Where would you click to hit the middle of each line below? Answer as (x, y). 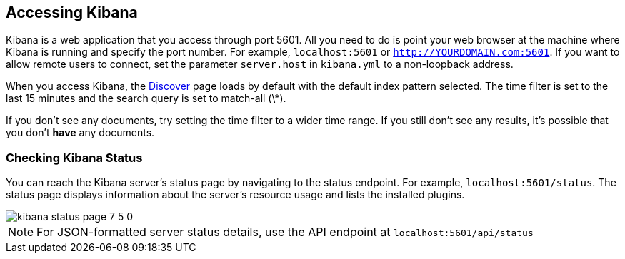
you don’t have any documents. (80, 133)
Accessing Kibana (72, 12)
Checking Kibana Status (74, 157)
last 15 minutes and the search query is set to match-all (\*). (146, 98)
